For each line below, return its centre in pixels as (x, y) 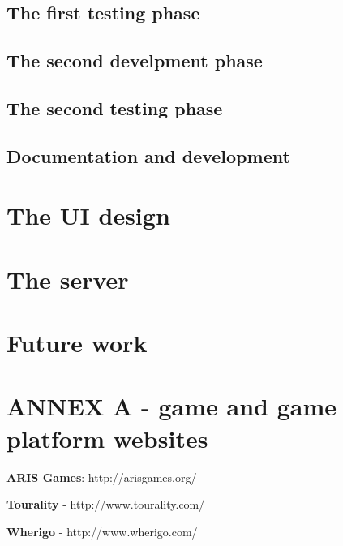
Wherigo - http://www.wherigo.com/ (102, 531)
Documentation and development (148, 155)
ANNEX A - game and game (172, 406)
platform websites (107, 438)
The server (68, 279)
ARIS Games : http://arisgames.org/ (102, 477)
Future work (77, 343)
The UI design (88, 215)
